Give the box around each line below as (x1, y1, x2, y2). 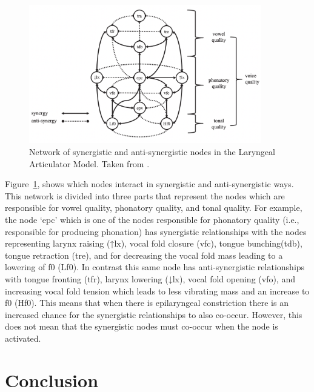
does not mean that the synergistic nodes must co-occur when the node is (5, 320, 278, 333)
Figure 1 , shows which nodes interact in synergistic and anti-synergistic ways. (5, 178, 294, 190)
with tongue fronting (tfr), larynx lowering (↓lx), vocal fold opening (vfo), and (5, 272, 295, 285)
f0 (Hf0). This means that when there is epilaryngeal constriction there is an (5, 296, 289, 309)
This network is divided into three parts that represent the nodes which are (5, 189, 285, 202)
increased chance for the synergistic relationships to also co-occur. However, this (5, 308, 302, 321)
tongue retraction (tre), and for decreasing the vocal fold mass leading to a (5, 248, 283, 261)
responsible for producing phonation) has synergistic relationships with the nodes (5, 225, 307, 238)
